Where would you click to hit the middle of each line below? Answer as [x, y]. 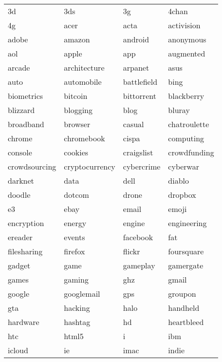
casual [133, 124]
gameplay [139, 265]
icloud [18, 350]
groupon [182, 294]
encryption [26, 223]
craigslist [138, 152]
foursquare [186, 251]
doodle [19, 195]
